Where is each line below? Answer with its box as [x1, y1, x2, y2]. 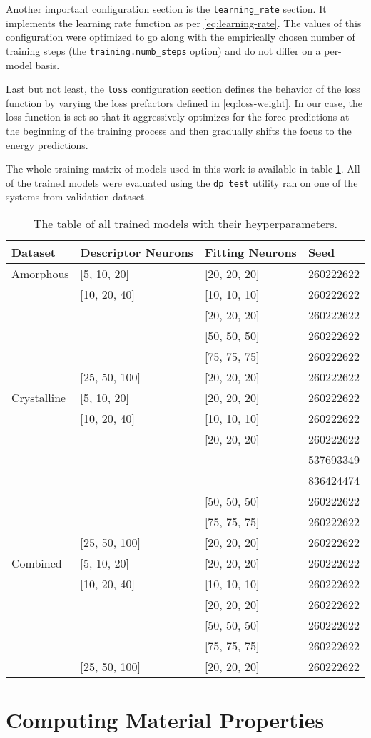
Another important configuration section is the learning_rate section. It [6, 1, 327, 16]
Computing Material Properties [6, 705, 325, 734]
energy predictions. [6, 137, 88, 152]
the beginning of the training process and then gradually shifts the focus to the [6, 123, 352, 138]
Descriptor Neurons [80, 243, 193, 260]
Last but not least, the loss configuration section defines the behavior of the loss [6, 81, 360, 96]
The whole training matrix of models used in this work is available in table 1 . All [6, 161, 360, 176]
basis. [35, 57, 60, 72]
